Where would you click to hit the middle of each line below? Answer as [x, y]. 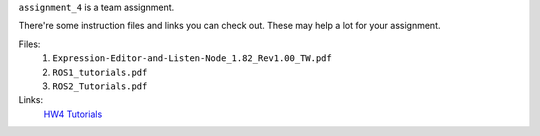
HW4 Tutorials [73, 114]
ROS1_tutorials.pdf [100, 72]
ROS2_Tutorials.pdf [100, 86]
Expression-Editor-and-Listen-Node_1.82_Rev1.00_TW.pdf [192, 58]
